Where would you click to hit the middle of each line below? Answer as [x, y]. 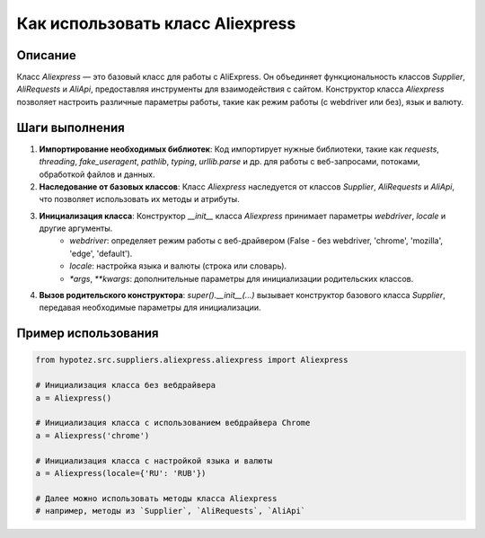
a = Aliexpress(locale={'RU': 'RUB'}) [121, 473]
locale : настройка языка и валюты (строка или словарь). [178, 266]
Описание [46, 55]
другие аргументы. [76, 228]
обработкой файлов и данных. [97, 174]
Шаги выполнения [71, 127]
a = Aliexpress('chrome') [93, 435]
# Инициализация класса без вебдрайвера [125, 385]
